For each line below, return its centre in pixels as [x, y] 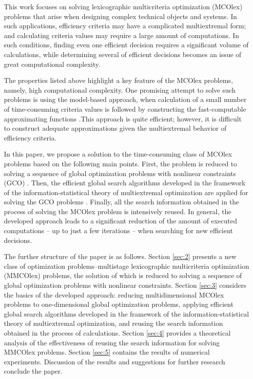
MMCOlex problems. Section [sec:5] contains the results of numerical [107, 352]
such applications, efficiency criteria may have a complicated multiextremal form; [125, 26]
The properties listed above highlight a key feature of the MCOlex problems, [118, 80]
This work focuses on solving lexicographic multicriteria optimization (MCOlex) [123, 6]
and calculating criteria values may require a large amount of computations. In [122, 35]
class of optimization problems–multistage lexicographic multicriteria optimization [126, 266]
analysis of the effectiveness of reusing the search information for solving [112, 342]
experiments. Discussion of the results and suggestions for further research [115, 361]
